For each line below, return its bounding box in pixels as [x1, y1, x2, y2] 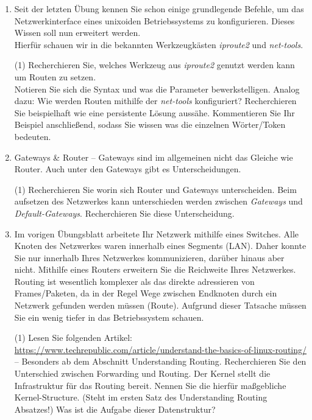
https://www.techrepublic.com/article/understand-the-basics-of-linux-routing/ [14, 343, 307, 355]
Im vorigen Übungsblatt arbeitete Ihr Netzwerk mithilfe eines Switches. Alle [14, 227, 299, 240]
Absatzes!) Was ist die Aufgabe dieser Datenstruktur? [14, 402, 216, 415]
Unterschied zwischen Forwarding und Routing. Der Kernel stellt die [14, 367, 271, 380]
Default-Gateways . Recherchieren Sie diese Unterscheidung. [14, 206, 235, 219]
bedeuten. [14, 130, 51, 142]
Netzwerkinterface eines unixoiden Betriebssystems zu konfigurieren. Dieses [14, 14, 295, 27]
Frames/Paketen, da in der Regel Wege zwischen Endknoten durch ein [14, 287, 277, 299]
